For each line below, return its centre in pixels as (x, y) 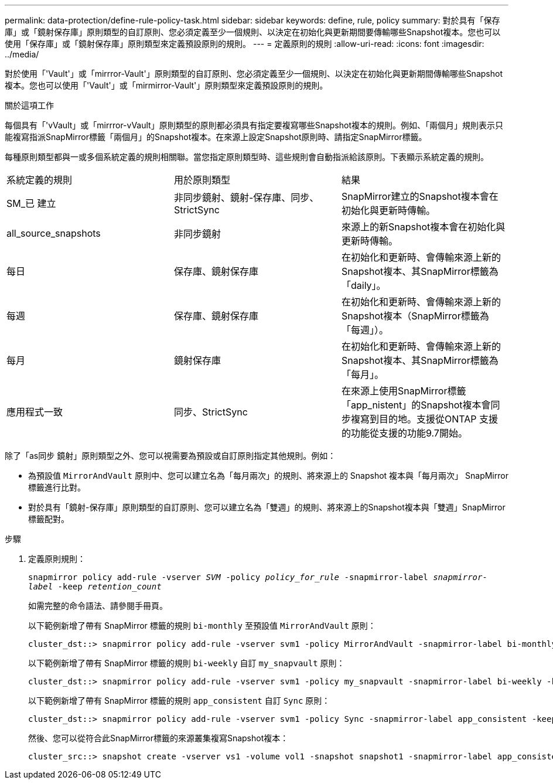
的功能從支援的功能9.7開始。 (404, 433)
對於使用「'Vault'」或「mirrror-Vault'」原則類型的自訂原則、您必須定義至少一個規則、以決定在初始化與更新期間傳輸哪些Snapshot (254, 74)
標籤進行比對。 (57, 487)
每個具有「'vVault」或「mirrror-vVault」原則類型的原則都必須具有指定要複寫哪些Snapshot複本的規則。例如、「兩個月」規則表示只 (254, 125)
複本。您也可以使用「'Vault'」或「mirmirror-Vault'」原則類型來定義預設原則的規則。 (166, 85)
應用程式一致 (35, 412)
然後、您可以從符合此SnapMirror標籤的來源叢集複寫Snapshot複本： (158, 738)
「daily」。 (363, 285)
